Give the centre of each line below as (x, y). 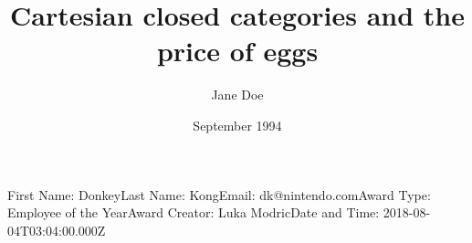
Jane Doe (237, 95)
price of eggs (237, 51)
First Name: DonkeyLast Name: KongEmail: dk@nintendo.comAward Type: (219, 194)
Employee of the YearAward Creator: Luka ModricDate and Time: (194, 212)
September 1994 (237, 125)
